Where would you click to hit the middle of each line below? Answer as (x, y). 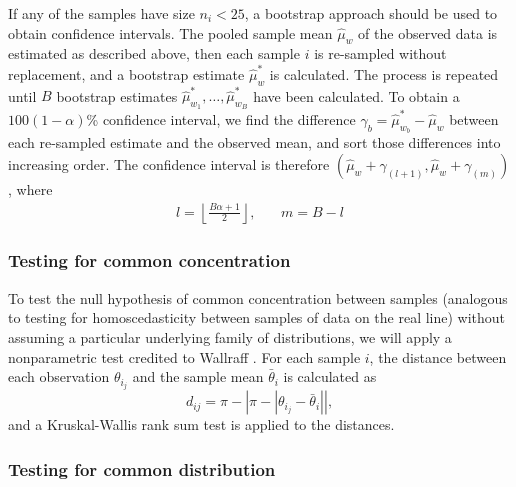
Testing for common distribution (142, 468)
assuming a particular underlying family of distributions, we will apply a (230, 336)
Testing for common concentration (149, 260)
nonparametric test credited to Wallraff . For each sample (184, 356)
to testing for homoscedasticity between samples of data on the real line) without (257, 317)
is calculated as (330, 376)
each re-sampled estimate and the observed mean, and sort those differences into (254, 142)
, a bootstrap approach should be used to (371, 13)
